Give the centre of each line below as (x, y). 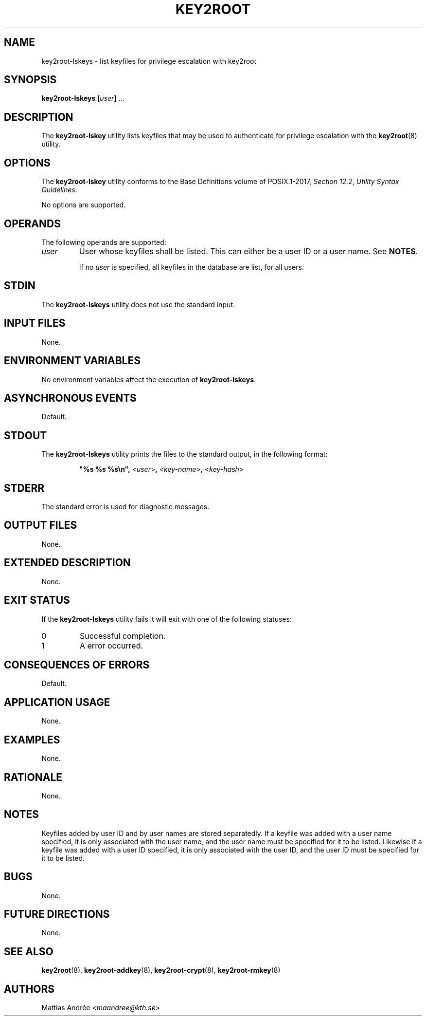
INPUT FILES (35, 323)
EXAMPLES (32, 740)
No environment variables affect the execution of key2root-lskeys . (149, 379)
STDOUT (26, 435)
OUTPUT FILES (41, 525)
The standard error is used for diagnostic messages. (125, 507)
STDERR (24, 488)
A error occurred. (111, 645)
